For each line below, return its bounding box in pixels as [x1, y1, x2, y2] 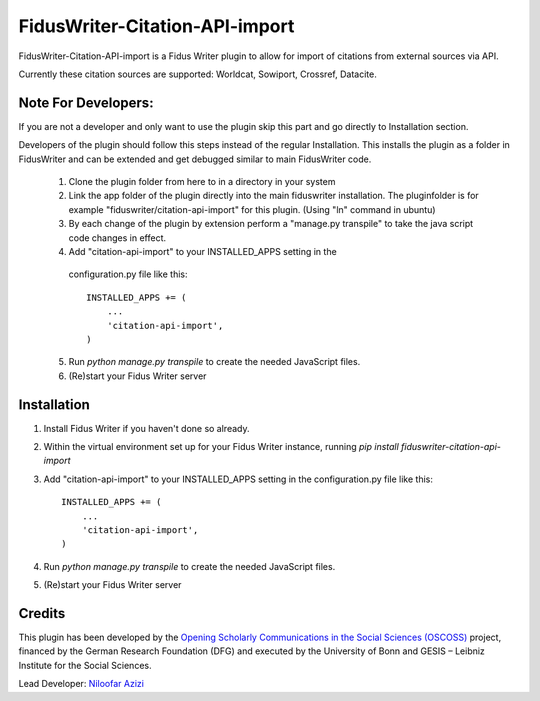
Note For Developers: [18, 94, 154, 111]
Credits [18, 605, 66, 622]
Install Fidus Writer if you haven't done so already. [43, 422, 250, 434]
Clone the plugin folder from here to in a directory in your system [68, 176, 336, 188]
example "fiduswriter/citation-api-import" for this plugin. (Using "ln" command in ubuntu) [68, 203, 436, 215]
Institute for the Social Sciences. [18, 659, 152, 671]
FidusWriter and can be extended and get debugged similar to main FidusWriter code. [18, 153, 372, 165]
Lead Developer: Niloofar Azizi [18, 678, 145, 690]
